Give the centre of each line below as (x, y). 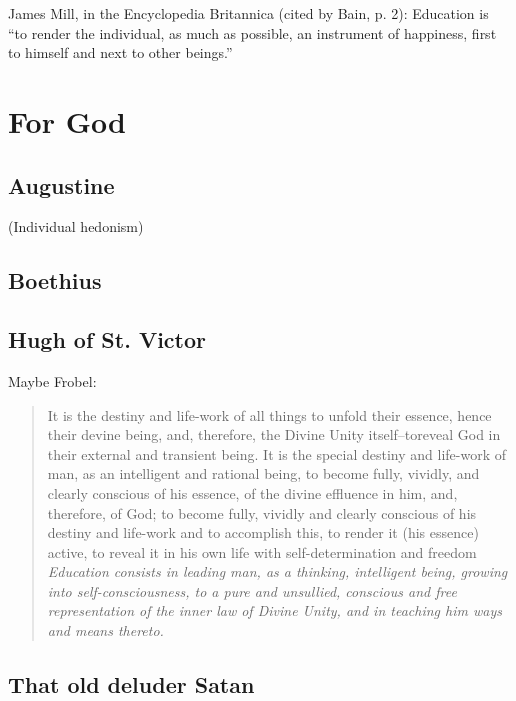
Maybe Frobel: (52, 380)
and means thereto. (105, 630)
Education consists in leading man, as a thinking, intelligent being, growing (277, 571)
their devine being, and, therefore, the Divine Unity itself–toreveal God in (274, 434)
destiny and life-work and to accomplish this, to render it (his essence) (263, 532)
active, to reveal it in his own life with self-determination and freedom (262, 551)
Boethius (55, 280)
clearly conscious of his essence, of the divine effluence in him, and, (252, 492)
